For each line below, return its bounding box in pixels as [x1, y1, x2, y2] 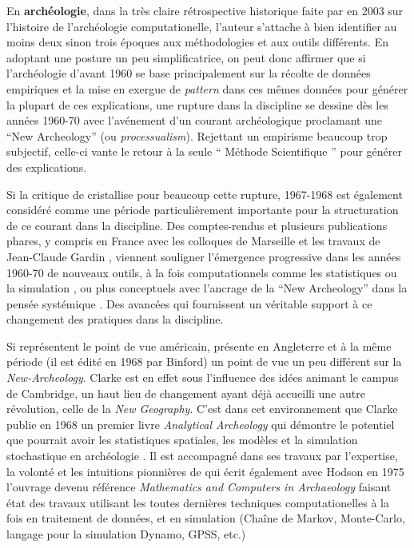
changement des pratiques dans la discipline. [6, 311, 224, 328]
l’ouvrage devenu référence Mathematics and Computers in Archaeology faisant [6, 479, 392, 495]
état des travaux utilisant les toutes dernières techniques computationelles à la [6, 494, 389, 510]
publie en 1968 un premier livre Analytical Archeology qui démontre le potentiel [6, 415, 395, 432]
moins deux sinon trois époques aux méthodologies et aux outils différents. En [6, 34, 388, 50]
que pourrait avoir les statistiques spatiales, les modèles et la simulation [6, 431, 358, 448]
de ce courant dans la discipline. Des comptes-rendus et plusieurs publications [6, 216, 388, 233]
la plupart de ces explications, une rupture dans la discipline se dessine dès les [6, 96, 388, 113]
